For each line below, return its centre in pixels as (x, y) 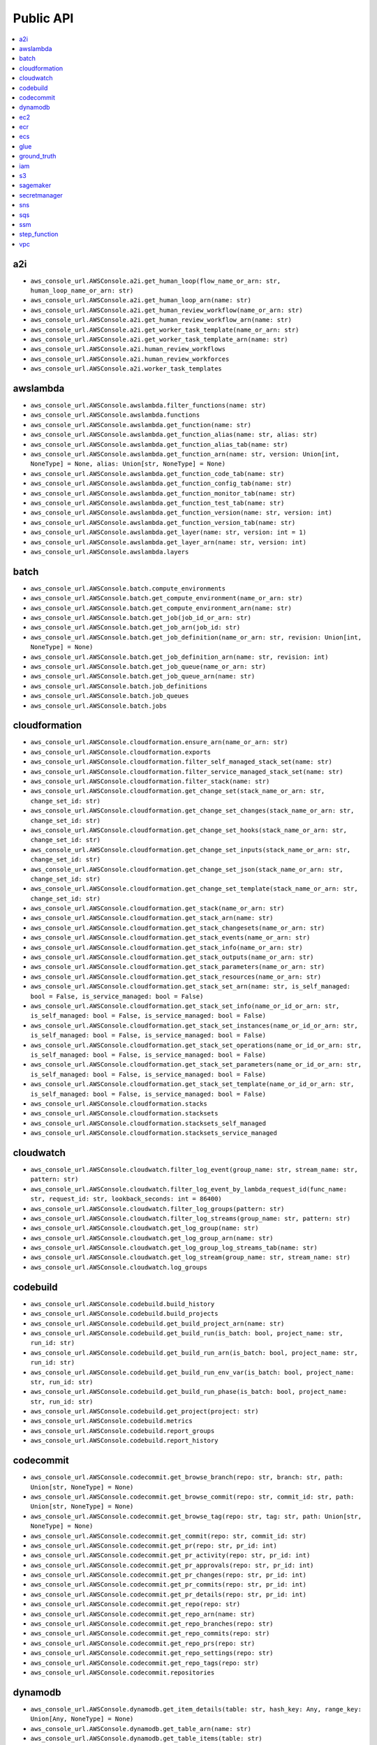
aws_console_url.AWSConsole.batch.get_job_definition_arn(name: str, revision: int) (179, 657)
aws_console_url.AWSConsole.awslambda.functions (115, 415)
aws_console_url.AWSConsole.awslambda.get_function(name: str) (141, 425)
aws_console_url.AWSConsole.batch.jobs (98, 706)
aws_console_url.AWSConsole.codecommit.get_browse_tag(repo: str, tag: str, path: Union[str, (196, 1516)
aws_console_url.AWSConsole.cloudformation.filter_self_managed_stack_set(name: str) (182, 762)
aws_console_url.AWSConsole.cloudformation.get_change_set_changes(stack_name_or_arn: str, (192, 811)
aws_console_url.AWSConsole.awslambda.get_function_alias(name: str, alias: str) (174, 435)
